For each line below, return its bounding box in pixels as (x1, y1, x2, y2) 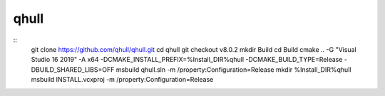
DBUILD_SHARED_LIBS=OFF (31, 65, 115, 74)
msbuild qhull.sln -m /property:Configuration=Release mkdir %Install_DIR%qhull (115, 65, 351, 74)
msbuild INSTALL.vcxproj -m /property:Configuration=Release (31, 75, 214, 84)
